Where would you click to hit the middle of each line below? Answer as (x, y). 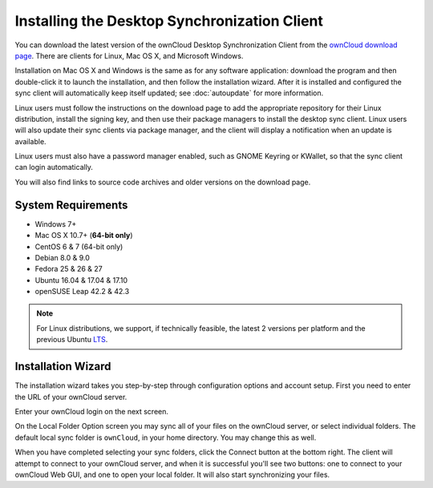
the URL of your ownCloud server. (71, 397)
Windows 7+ (56, 224)
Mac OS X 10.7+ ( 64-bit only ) (84, 236)
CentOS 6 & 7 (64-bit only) (79, 246)
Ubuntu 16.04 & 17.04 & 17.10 (81, 280)
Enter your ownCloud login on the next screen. (91, 411)
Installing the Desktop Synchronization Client (169, 21)
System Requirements (71, 205)
